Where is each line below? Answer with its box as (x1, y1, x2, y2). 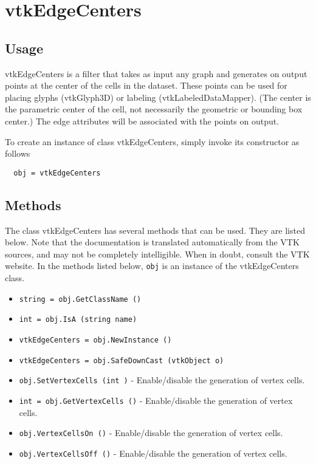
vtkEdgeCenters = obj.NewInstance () (19, 335, 172, 344)
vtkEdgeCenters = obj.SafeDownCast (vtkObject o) (19, 356, 224, 365)
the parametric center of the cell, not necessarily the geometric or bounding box (5, 103, 303, 115)
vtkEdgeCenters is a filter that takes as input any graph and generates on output (5, 67, 307, 80)
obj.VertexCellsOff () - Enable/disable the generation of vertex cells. (19, 446, 287, 459)
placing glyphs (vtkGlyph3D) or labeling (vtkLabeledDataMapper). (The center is (5, 90, 311, 103)
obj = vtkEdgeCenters (13, 168, 101, 177)
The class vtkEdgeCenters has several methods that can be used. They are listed (5, 223, 305, 236)
